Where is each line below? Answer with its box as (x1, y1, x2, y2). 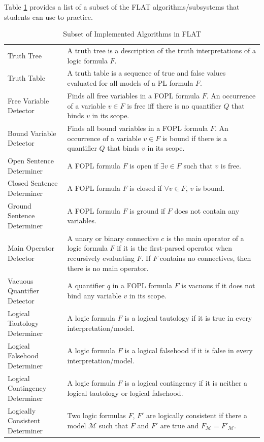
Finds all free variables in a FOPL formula (67, 90, 200, 100)
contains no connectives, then (159, 253, 251, 263)
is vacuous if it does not (181, 280, 255, 291)
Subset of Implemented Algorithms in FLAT (63, 28, 201, 39)
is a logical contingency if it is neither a (124, 378, 248, 388)
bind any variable (67, 290, 121, 300)
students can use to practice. (4, 11, 93, 22)
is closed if (129, 183, 162, 193)
